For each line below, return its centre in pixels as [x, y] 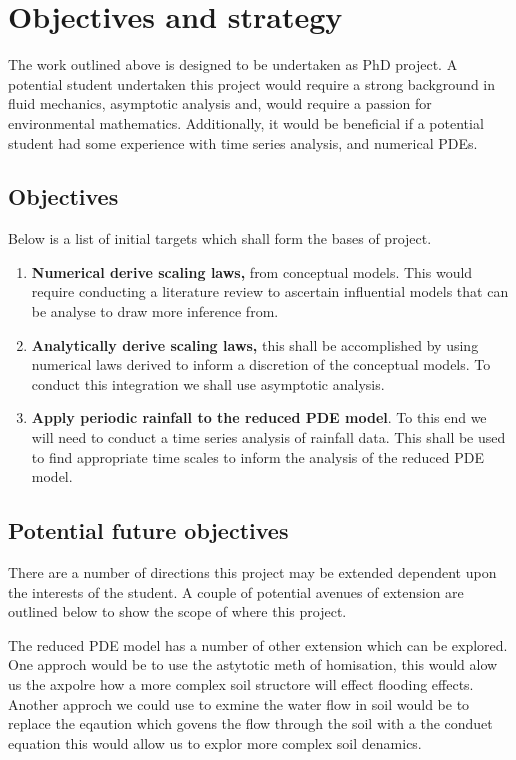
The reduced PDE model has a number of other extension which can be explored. [258, 644]
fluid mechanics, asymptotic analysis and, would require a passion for [220, 103]
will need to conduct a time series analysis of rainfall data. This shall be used [268, 437]
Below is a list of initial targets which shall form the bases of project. [220, 238]
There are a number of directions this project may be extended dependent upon [252, 572]
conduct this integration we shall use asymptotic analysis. [208, 383]
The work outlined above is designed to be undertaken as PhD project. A [233, 64]
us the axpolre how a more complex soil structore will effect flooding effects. [241, 684]
